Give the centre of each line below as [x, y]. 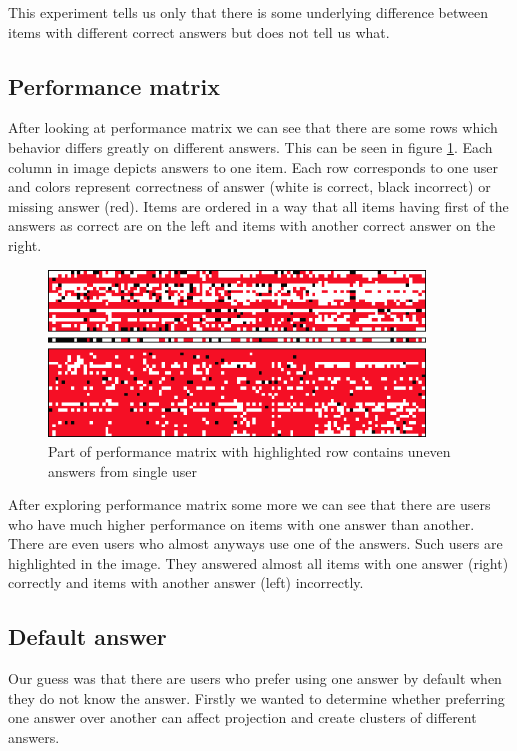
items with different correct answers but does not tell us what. [199, 31]
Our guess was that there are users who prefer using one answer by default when [255, 678]
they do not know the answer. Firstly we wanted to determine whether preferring [256, 697]
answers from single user [122, 470]
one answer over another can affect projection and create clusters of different [242, 717]
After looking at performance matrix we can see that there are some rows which [253, 127]
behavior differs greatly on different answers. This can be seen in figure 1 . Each [250, 146]
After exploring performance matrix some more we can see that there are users [249, 504]
